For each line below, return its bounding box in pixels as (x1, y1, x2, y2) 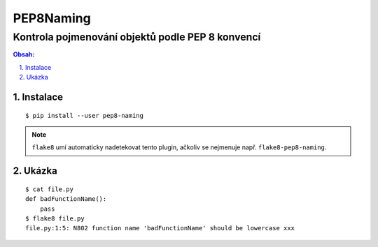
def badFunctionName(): (25, 195, 107, 203)
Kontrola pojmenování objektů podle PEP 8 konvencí (13, 31, 261, 43)
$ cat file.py (25, 185, 73, 193)
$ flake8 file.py (25, 214, 85, 223)
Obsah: (13, 50, 35, 59)
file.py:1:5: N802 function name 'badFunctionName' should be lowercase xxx (25, 224, 295, 232)
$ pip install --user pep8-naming (25, 112, 143, 119)
